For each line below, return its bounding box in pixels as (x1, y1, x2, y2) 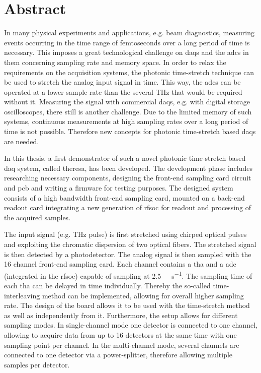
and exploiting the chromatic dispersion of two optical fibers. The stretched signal (4, 239, 256, 249)
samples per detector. (4, 359, 70, 369)
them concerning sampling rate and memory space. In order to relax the (4, 56, 226, 67)
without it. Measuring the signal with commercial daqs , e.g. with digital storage (4, 96, 250, 107)
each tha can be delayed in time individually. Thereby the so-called (4, 280, 211, 291)
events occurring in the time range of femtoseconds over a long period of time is (4, 37, 250, 47)
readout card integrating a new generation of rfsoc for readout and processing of (4, 202, 251, 213)
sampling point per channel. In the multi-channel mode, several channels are (4, 339, 239, 350)
